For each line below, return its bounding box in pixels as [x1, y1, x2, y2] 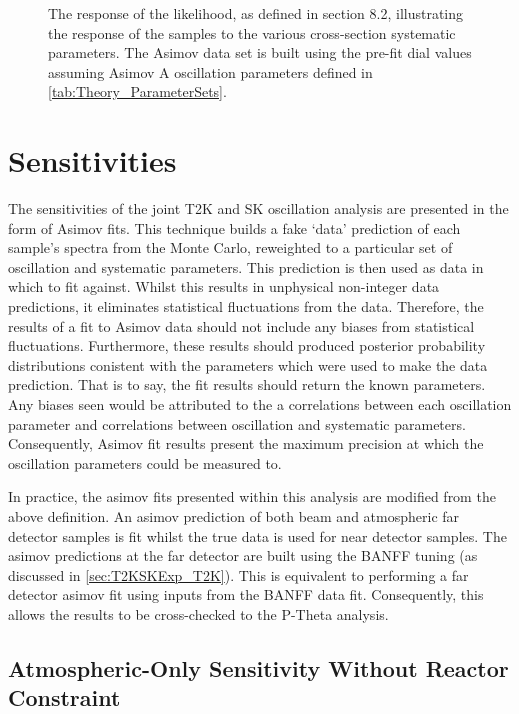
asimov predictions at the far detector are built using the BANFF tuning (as [8, 545, 478, 566]
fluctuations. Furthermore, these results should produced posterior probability [8, 335, 486, 356]
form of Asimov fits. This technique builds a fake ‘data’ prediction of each [8, 217, 461, 238]
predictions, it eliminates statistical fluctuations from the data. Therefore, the [8, 296, 484, 317]
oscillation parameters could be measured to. [8, 452, 282, 473]
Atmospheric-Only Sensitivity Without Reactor [8, 652, 509, 683]
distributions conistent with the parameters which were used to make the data [8, 354, 488, 375]
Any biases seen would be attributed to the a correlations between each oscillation [8, 394, 512, 415]
